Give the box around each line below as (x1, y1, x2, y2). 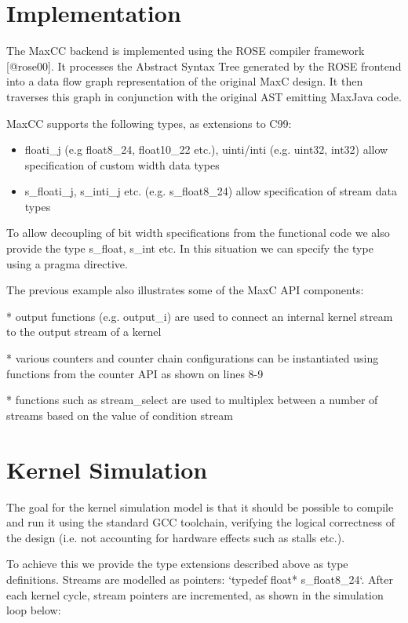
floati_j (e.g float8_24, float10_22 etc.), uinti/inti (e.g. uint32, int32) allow (24, 141, 388, 158)
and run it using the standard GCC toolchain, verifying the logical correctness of (6, 514, 395, 530)
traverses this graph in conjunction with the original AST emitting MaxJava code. (6, 88, 402, 104)
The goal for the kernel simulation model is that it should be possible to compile (6, 498, 394, 515)
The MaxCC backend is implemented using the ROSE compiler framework (6, 42, 365, 59)
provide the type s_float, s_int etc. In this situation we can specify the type (6, 240, 373, 257)
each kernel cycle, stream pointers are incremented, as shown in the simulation (6, 586, 384, 603)
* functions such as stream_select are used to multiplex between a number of (6, 392, 378, 408)
